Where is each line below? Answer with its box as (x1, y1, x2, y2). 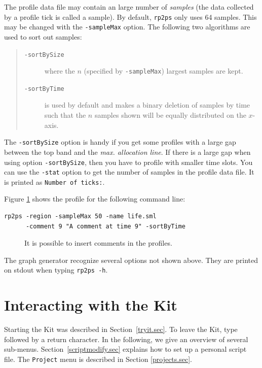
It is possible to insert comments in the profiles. (24, 238, 172, 248)
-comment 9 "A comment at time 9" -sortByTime (25, 222, 185, 230)
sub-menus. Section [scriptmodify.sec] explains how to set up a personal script (4, 344, 247, 354)
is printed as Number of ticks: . (4, 176, 105, 187)
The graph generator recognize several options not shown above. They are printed (4, 254, 258, 265)
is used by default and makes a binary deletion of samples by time (44, 99, 250, 110)
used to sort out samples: (4, 31, 82, 42)
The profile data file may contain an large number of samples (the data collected (4, 2, 254, 12)
